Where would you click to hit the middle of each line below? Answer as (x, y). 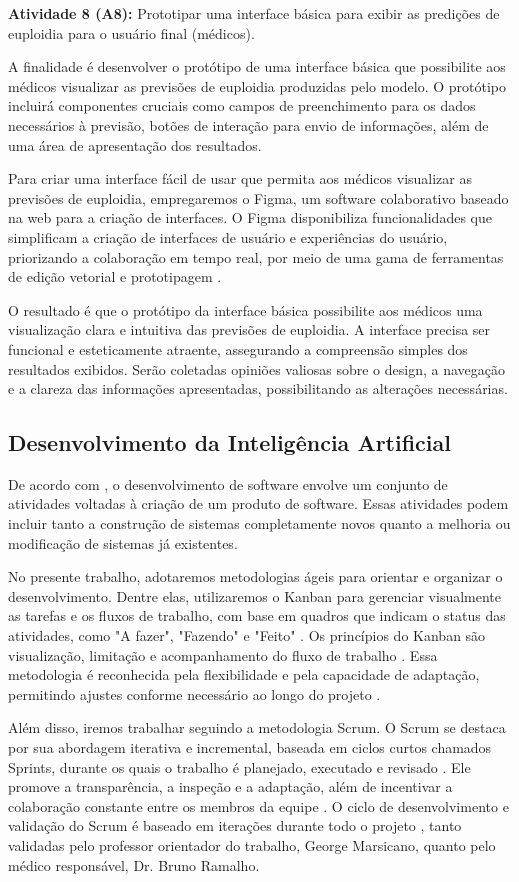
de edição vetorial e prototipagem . (115, 276)
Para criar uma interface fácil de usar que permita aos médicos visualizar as (240, 178)
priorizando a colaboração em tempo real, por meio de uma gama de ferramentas (256, 256)
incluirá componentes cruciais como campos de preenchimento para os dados (242, 105)
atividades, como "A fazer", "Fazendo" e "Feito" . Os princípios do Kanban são (247, 635)
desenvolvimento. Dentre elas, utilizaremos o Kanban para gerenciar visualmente (255, 595)
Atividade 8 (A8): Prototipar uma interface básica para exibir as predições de (254, 13)
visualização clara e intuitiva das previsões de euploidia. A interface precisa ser (249, 329)
